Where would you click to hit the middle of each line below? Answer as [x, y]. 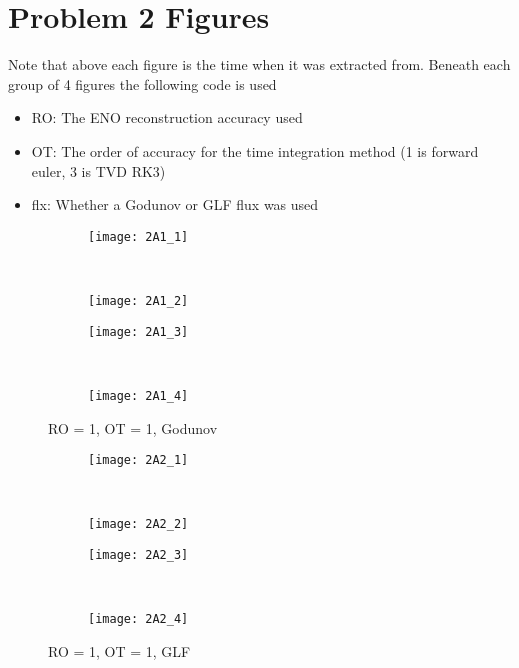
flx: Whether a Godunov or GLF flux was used [175, 204]
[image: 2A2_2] [138, 524]
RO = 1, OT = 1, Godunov [133, 427]
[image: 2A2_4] [138, 619]
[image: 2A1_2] [138, 300]
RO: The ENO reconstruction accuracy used [167, 117]
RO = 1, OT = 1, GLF [119, 650]
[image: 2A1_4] [138, 395]
